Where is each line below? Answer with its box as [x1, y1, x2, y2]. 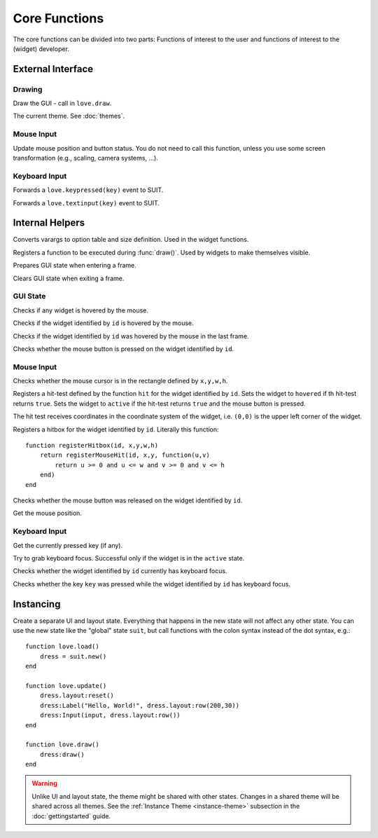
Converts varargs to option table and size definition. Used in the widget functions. [13, 235, 249, 244]
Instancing [13, 598, 61, 610]
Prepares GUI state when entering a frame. [13, 261, 136, 270]
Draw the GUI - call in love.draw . [13, 99, 112, 108]
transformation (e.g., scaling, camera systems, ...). [13, 154, 159, 163]
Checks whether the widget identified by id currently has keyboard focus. [13, 567, 227, 575]
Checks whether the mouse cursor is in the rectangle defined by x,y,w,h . [13, 377, 228, 385]
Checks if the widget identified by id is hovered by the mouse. [13, 319, 194, 327]
